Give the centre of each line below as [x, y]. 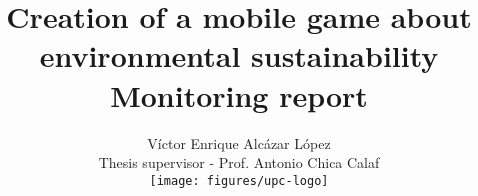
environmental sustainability [239, 55]
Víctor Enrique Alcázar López [239, 142]
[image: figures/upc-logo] [239, 180]
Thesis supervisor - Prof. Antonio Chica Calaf [239, 162]
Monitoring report [239, 94]
